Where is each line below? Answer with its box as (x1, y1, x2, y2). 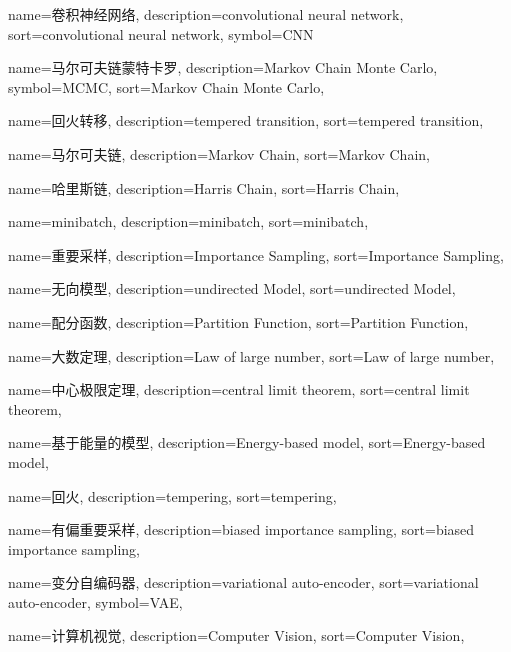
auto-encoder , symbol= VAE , (8, 591, 183, 612)
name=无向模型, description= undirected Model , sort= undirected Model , (8, 278, 456, 299)
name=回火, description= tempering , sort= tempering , (8, 485, 337, 506)
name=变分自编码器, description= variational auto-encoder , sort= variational (8, 572, 479, 593)
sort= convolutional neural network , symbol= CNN (8, 23, 314, 44)
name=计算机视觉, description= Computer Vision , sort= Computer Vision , (8, 625, 465, 646)
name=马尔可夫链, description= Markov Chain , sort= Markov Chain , (8, 143, 430, 164)
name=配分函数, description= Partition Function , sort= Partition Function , (8, 311, 469, 332)
